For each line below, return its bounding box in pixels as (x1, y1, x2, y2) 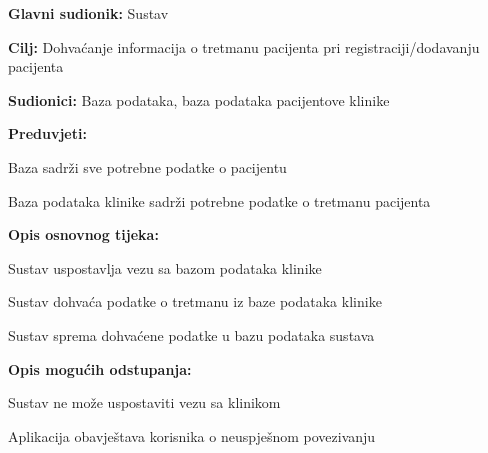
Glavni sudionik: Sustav (8, 3, 169, 23)
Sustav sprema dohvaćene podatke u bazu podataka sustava (8, 324, 375, 345)
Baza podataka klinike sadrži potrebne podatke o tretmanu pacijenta (8, 190, 431, 211)
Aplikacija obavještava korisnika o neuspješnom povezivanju (8, 425, 376, 446)
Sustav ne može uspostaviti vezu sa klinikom (8, 392, 281, 413)
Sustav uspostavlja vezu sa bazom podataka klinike (8, 257, 322, 278)
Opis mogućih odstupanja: (8, 358, 192, 379)
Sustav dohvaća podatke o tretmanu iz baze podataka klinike (8, 291, 382, 312)
